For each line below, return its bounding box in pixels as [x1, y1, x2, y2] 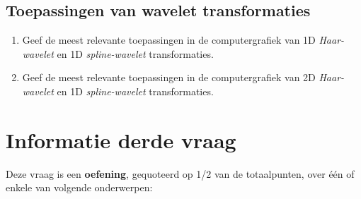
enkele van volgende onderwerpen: [6, 180, 153, 195]
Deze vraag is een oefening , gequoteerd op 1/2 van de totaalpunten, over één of [6, 166, 355, 181]
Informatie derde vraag [6, 125, 236, 154]
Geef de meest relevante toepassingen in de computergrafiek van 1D [22, 32, 316, 47]
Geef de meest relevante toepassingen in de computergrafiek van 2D [22, 70, 316, 85]
